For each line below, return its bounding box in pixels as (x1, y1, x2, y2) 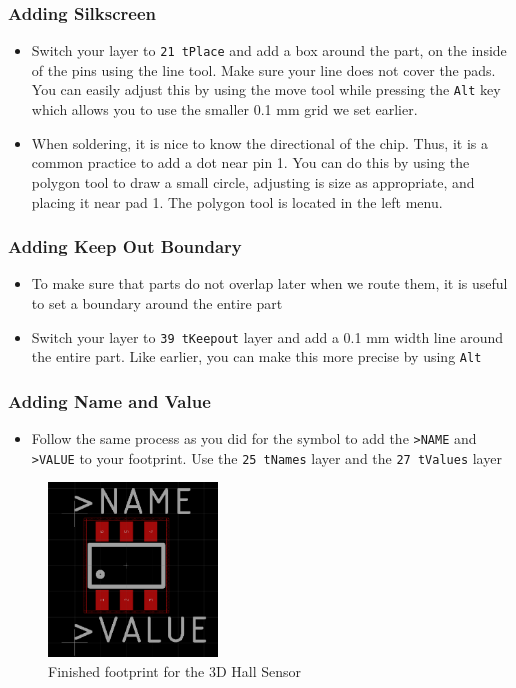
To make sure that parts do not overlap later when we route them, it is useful (31, 273, 508, 294)
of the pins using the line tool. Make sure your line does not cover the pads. (31, 59, 496, 80)
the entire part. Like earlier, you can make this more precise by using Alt (31, 346, 482, 367)
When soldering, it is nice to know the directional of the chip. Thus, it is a (31, 132, 488, 153)
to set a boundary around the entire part (31, 292, 283, 313)
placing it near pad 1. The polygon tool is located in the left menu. (31, 191, 443, 212)
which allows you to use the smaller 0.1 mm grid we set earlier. (31, 99, 418, 120)
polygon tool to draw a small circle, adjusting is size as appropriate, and (31, 171, 475, 192)
